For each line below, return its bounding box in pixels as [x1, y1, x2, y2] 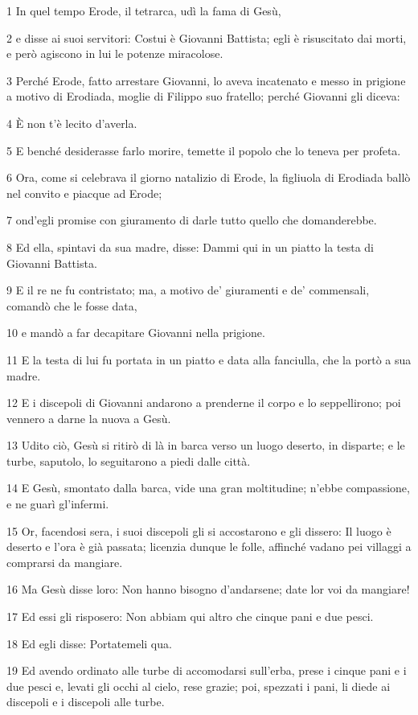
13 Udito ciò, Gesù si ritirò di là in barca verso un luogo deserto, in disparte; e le [6, 437, 405, 454]
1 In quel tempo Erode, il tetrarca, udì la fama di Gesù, [6, 2, 281, 18]
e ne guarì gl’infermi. [6, 495, 109, 512]
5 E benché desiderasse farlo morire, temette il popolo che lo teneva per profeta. [6, 142, 401, 158]
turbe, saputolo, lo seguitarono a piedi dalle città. [6, 452, 251, 469]
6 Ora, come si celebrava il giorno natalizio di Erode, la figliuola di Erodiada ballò [6, 169, 411, 186]
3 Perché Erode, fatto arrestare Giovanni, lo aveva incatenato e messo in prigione [6, 72, 406, 88]
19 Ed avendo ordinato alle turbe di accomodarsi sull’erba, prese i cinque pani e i [6, 662, 407, 679]
